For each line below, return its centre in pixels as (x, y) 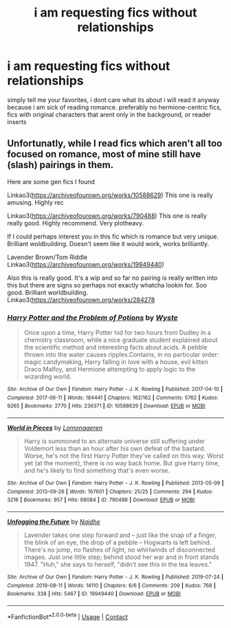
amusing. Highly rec (35, 202)
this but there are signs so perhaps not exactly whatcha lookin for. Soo (107, 285)
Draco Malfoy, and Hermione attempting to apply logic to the (110, 369)
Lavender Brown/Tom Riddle (47, 257)
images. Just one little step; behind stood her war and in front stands (121, 557)
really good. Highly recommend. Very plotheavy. (76, 223)
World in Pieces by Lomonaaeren (55, 428)
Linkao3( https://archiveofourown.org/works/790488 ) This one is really (107, 216)
